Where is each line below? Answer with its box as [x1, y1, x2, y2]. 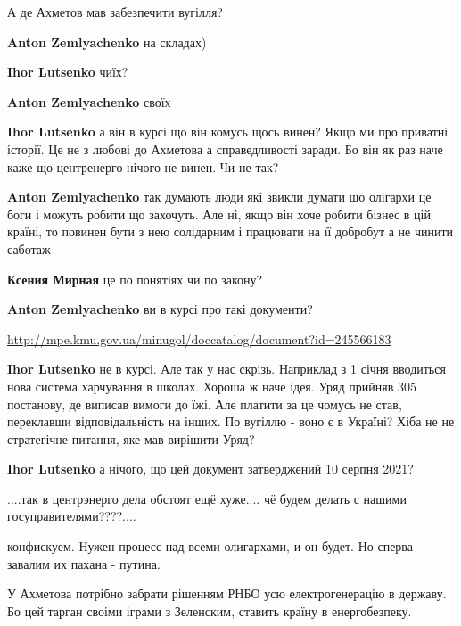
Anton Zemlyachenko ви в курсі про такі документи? [7, 300, 313, 318]
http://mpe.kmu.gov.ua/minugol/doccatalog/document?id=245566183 [7, 329, 391, 348]
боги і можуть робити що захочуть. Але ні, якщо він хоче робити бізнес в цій [7, 204, 431, 223]
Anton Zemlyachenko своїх [7, 92, 171, 111]
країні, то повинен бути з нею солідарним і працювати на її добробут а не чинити [7, 222, 454, 241]
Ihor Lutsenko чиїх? [7, 62, 128, 81]
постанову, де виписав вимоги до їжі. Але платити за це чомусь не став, [7, 394, 402, 413]
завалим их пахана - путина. [7, 554, 161, 572]
